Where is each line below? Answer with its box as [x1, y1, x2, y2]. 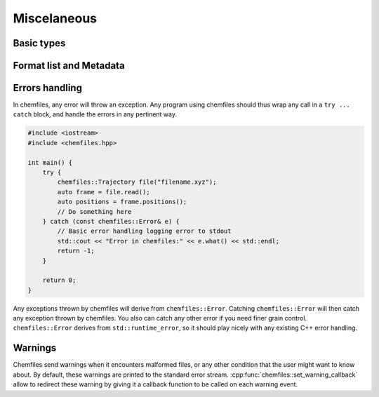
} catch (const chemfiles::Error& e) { [42, 217, 180, 225]
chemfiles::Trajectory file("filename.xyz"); [57, 178, 217, 186]
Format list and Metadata [13, 60, 126, 72]
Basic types [13, 37, 66, 49]
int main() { [27, 159, 73, 166]
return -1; [57, 247, 95, 255]
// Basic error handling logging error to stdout [57, 227, 232, 235]
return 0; [42, 276, 77, 284]
